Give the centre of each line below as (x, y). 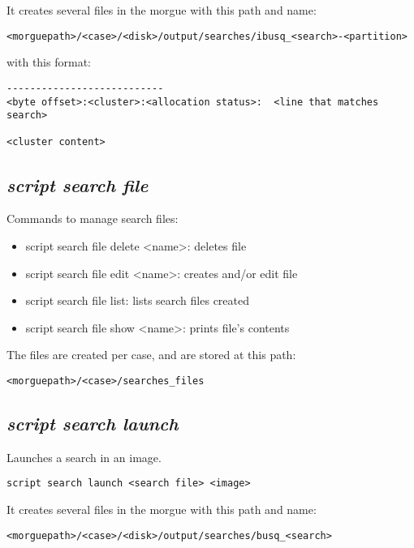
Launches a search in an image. (84, 457)
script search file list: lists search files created (137, 300)
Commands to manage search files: (93, 218)
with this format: (49, 62)
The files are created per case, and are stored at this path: (151, 355)
